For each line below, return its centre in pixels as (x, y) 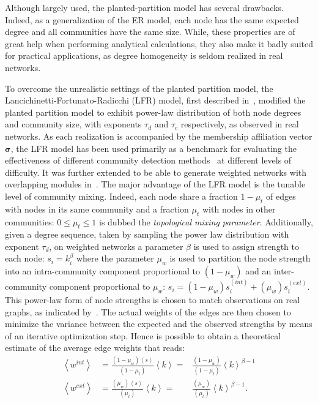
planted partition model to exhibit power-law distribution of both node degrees (153, 112)
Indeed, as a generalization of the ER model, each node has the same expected (152, 19)
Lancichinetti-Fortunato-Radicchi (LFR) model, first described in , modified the (155, 100)
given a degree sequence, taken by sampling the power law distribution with (147, 234)
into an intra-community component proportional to (103, 271)
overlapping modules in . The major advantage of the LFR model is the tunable (155, 184)
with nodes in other (239, 209)
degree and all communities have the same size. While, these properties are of (150, 32)
